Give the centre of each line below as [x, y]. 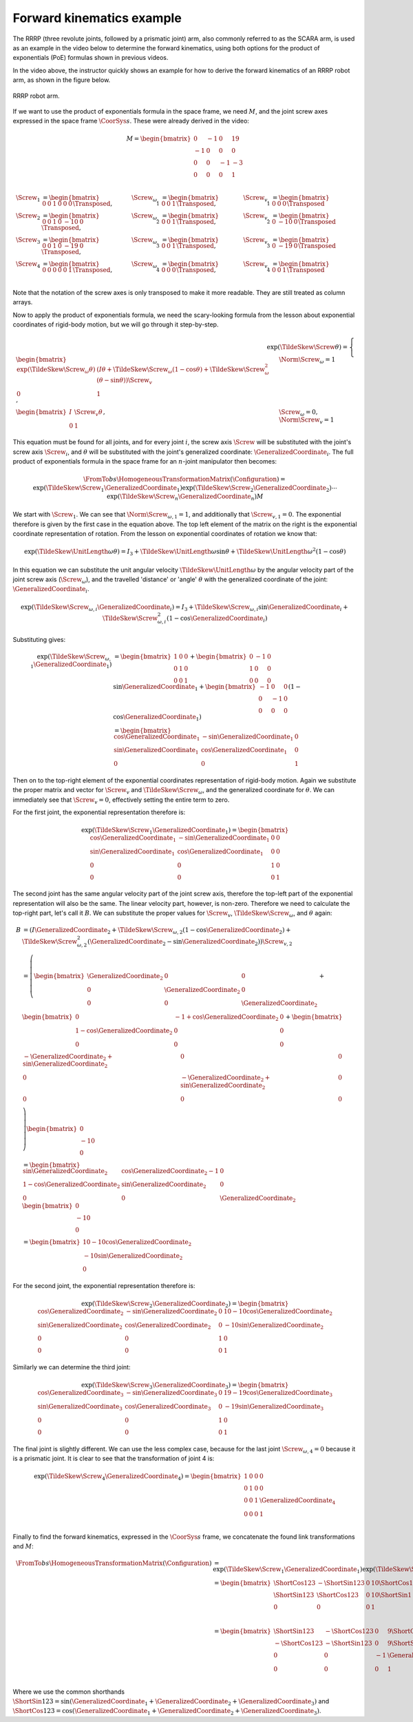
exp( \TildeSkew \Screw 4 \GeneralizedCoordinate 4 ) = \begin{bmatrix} [137, 1477]
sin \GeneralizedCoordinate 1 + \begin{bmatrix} [184, 687]
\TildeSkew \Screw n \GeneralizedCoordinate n [187, 497]
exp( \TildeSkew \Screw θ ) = [307, 347]
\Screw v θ [88, 413]
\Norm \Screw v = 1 [307, 420]
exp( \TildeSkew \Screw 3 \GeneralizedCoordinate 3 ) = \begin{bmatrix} [185, 1386]
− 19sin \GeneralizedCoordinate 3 [274, 1407]
